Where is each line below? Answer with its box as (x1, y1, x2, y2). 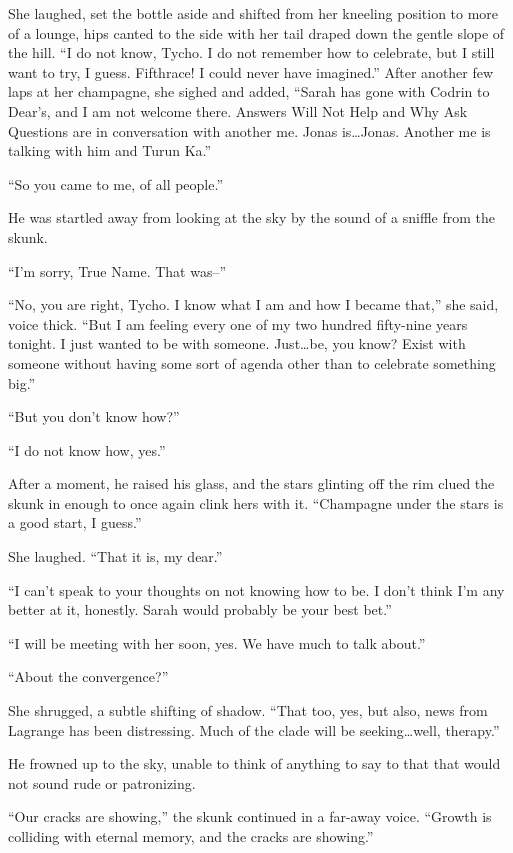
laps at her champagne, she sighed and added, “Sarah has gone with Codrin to (8, 81, 490, 102)
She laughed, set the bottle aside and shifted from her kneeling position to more (8, 3, 499, 23)
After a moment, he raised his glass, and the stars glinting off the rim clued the (8, 473, 495, 494)
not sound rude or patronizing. (8, 772, 196, 793)
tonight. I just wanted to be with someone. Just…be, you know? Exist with (8, 333, 466, 354)
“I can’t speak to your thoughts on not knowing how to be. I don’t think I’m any (8, 579, 505, 600)
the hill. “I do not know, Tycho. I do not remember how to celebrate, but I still (8, 42, 495, 63)
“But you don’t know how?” (8, 406, 180, 427)
